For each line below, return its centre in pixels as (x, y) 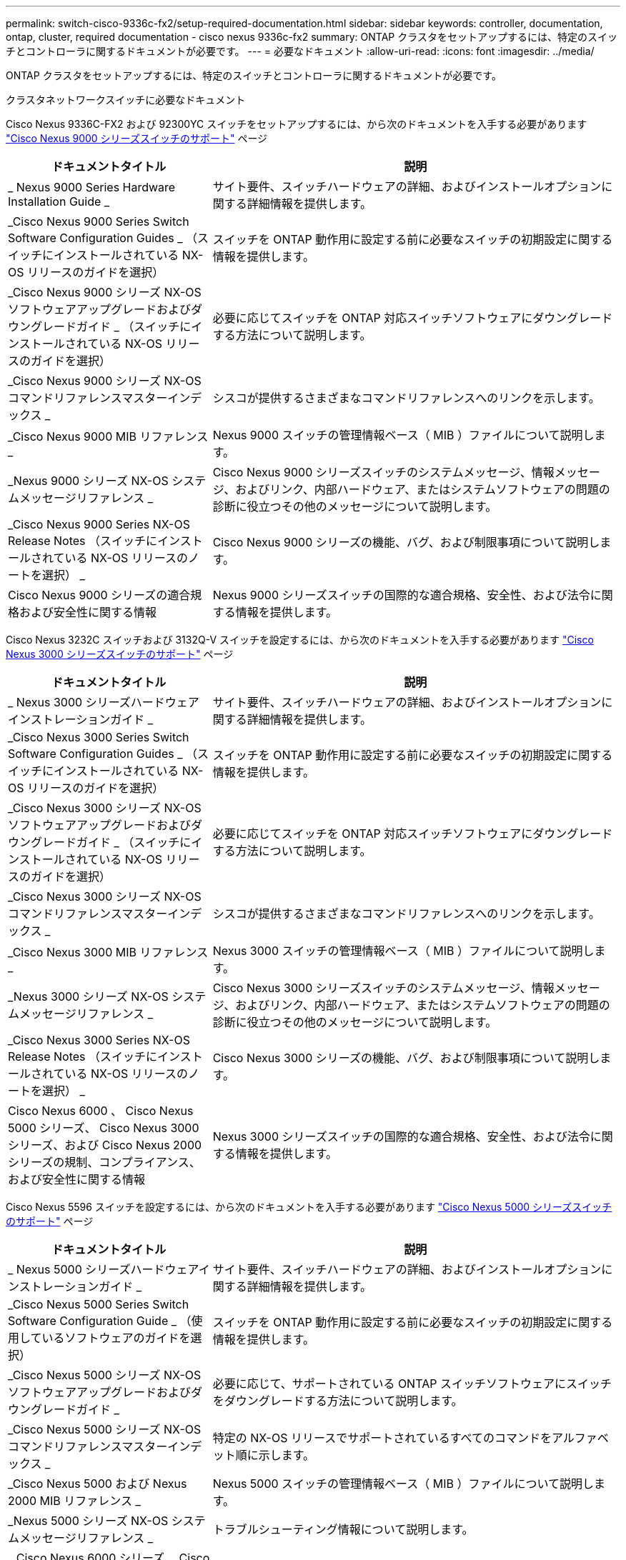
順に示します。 (275, 1455)
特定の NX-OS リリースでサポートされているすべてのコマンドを (382, 1438)
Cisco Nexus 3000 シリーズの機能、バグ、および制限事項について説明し (406, 1058)
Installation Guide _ (59, 201)
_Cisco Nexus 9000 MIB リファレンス (108, 436)
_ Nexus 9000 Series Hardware (92, 187)
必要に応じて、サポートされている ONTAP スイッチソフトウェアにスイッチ (412, 1384)
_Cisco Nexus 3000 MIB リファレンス (108, 952)
